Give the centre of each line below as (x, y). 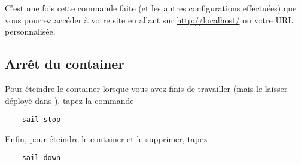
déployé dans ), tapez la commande (69, 100)
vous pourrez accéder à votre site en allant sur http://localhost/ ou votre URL (149, 19)
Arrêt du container (65, 64)
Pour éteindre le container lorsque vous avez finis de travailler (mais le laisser (146, 88)
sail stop (41, 120)
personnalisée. (30, 31)
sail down (41, 158)
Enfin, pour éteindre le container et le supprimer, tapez (106, 138)
